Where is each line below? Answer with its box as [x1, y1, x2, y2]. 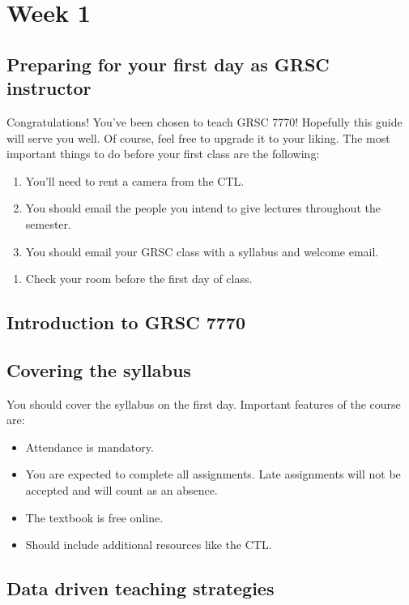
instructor [6, 75, 92, 101]
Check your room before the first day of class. [25, 270, 253, 287]
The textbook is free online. [25, 508, 164, 526]
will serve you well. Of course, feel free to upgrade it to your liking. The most [6, 129, 390, 146]
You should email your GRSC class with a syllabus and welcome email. [25, 242, 379, 260]
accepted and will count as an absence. [25, 482, 218, 499]
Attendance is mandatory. [25, 438, 154, 455]
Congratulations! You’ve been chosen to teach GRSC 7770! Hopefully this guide [6, 113, 403, 130]
